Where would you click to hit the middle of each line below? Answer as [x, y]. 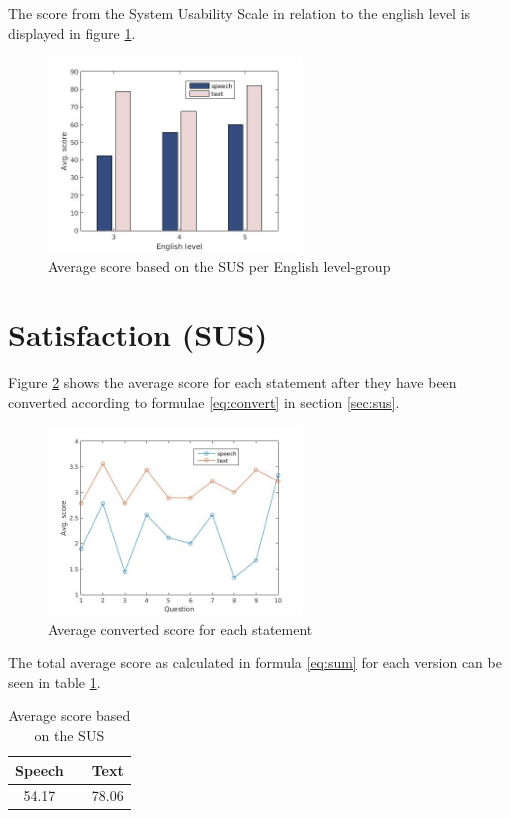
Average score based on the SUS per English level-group [219, 265]
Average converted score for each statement [180, 628]
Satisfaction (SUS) [138, 334]
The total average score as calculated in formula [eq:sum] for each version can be [255, 662]
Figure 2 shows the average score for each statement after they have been [232, 382]
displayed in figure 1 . [72, 32]
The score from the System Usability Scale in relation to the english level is [239, 13]
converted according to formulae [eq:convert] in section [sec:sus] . [204, 402]
